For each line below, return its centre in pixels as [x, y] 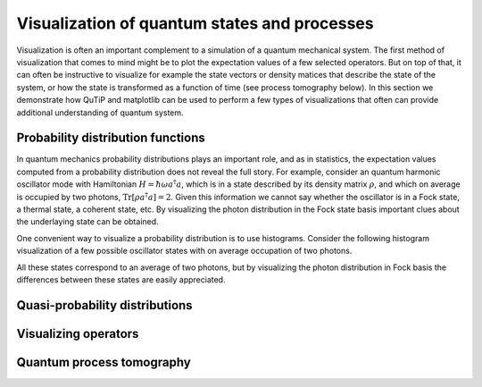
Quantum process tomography [104, 362]
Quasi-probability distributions [104, 305]
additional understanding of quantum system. [100, 113]
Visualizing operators [78, 334]
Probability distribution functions [111, 138]
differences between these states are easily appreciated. [121, 279]
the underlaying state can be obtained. [88, 222]
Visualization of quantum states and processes [195, 23]
